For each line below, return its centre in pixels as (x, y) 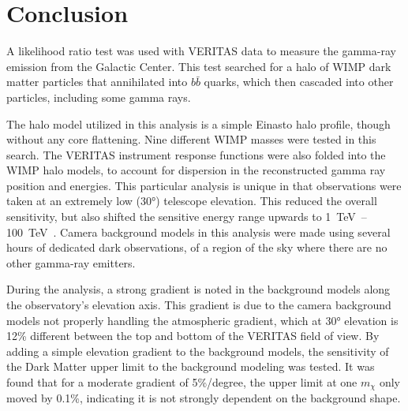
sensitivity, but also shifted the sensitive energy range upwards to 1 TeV (181, 217)
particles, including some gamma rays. (99, 97)
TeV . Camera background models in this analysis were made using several (209, 232)
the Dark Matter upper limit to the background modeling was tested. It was (191, 366)
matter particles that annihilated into (97, 82)
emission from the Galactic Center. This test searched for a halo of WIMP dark (199, 66)
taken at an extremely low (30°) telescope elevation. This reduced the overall (192, 201)
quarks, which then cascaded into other (299, 82)
